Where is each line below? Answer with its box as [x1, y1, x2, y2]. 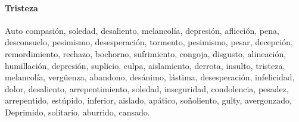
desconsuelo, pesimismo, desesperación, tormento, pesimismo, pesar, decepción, [5, 36, 293, 48]
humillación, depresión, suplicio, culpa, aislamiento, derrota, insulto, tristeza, [5, 59, 285, 71]
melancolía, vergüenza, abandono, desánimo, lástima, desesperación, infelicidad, [5, 71, 295, 83]
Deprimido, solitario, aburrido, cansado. [5, 105, 150, 118]
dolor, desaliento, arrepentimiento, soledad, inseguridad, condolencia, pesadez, [5, 82, 289, 95]
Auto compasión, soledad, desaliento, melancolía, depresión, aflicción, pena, [5, 24, 279, 36]
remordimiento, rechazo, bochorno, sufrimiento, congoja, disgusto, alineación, [5, 47, 286, 60]
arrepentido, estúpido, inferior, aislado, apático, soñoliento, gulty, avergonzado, [5, 94, 292, 107]
